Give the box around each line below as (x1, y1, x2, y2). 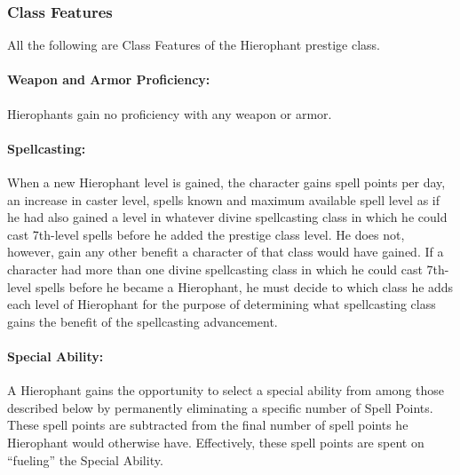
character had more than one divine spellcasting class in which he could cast (7, 259, 423, 278)
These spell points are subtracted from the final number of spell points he (7, 416, 408, 434)
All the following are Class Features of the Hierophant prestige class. (7, 36, 381, 54)
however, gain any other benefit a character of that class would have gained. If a (7, 242, 444, 261)
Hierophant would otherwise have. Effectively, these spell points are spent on (7, 432, 424, 451)
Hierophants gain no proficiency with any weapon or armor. (7, 104, 332, 123)
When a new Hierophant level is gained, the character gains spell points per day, (7, 173, 446, 191)
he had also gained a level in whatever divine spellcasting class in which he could (7, 208, 448, 226)
